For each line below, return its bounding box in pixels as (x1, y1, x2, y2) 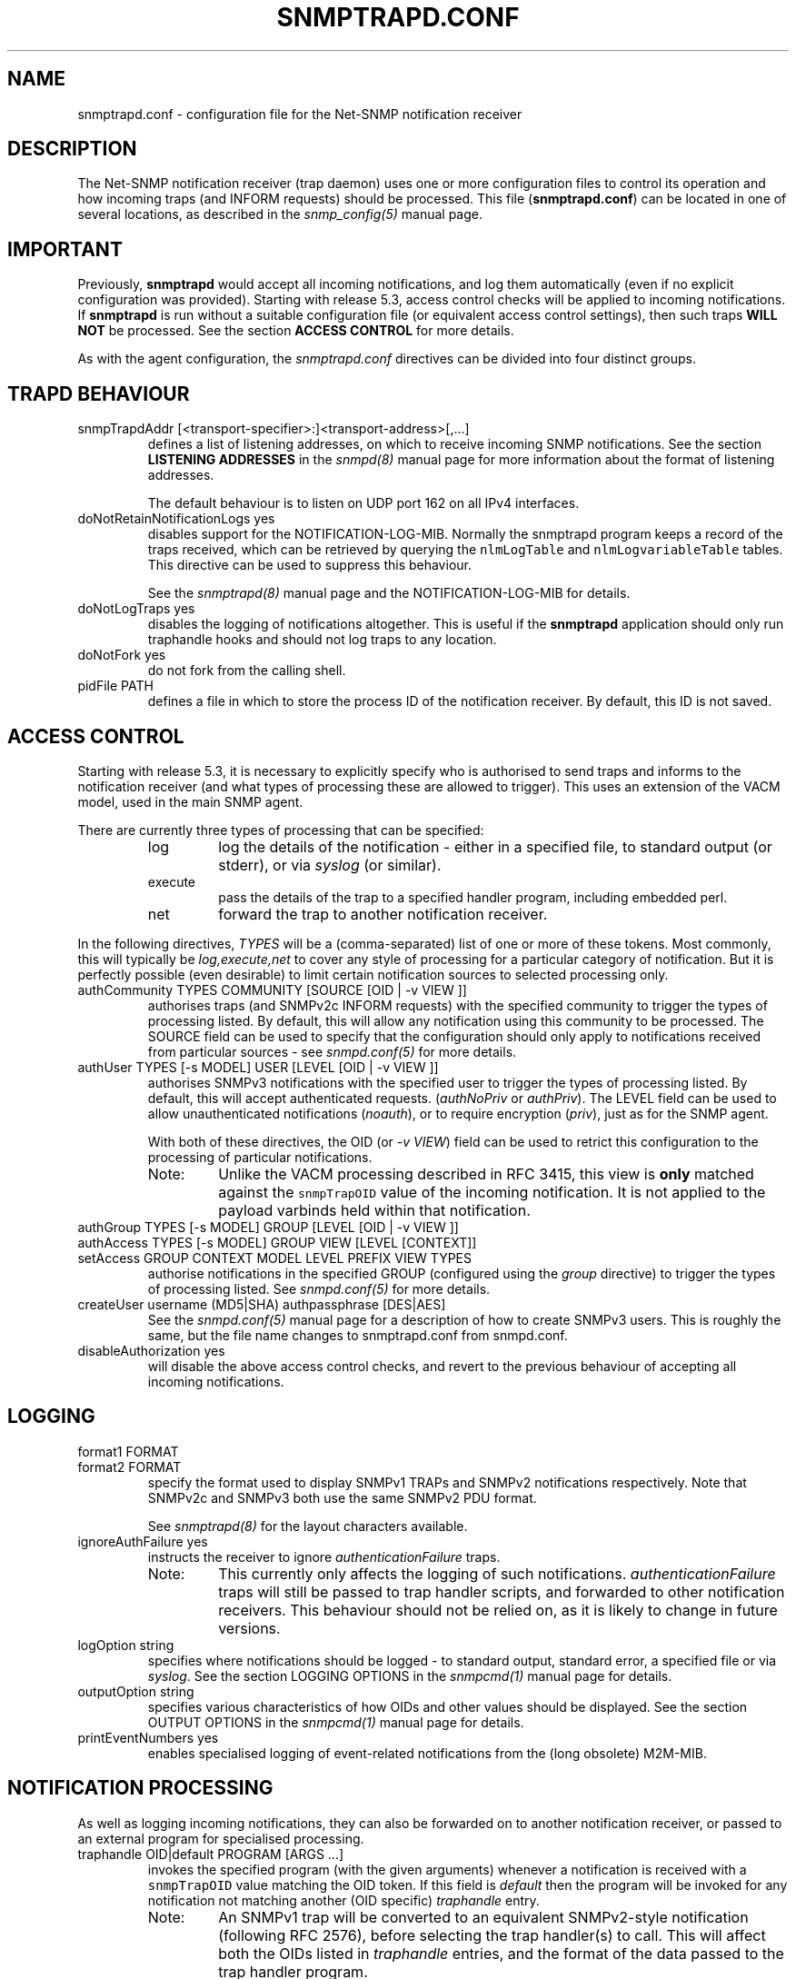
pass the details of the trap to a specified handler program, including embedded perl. (218, 889, 728, 905)
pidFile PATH (77, 678, 154, 694)
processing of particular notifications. (147, 1149, 373, 1165)
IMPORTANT (7, 237, 123, 261)
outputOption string (77, 1683, 194, 1699)
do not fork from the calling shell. (147, 662, 346, 679)
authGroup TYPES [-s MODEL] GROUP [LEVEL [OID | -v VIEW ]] (77, 1218, 459, 1235)
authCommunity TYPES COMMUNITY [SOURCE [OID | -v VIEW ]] (77, 981, 467, 998)
